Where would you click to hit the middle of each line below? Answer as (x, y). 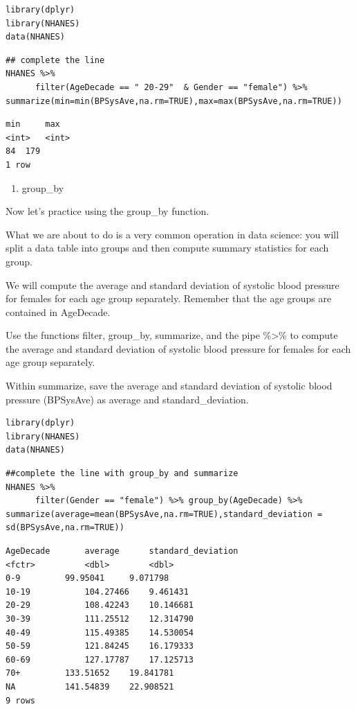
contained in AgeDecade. (58, 312)
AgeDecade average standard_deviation (122, 551)
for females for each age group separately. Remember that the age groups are (169, 298)
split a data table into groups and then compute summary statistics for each (167, 248)
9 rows (20, 700)
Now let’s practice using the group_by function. (107, 211)
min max (33, 124)
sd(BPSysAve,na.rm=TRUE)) (65, 528)
